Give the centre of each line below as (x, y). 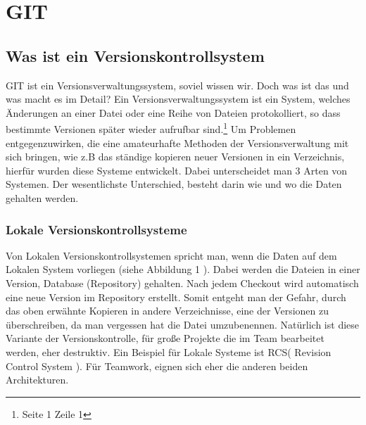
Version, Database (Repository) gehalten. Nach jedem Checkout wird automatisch (182, 283)
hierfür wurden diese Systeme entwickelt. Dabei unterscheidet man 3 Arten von (177, 170)
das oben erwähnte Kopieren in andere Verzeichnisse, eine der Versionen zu (168, 311)
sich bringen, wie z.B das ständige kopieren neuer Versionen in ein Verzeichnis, (175, 157)
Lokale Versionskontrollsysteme (96, 229)
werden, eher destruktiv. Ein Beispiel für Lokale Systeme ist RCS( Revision (169, 351)
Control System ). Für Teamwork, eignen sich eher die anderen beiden (157, 366)
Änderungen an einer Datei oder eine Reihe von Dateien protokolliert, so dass (173, 112)
